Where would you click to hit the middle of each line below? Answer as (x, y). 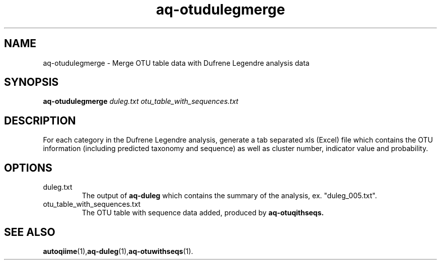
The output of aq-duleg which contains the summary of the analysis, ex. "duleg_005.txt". (229, 196)
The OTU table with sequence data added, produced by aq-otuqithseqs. (203, 213)
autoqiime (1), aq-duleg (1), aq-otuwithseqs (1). (118, 251)
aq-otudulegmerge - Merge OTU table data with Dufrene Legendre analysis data (176, 63)
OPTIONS (28, 168)
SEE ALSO (30, 232)
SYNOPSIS (31, 82)
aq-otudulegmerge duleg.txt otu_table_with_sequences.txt (141, 101)
